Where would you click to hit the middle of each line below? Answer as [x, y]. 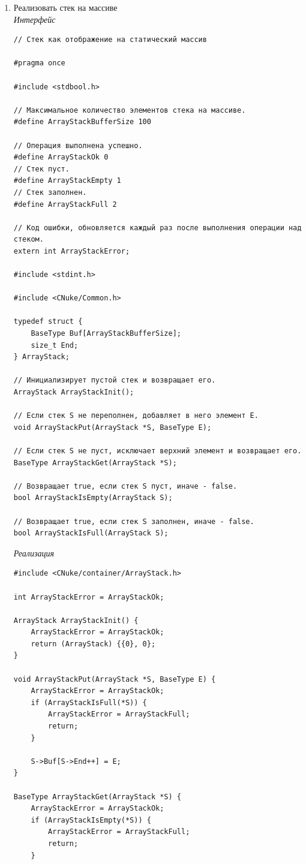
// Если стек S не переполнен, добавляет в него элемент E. [136, 416]
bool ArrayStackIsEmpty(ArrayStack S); [93, 498]
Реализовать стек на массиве [65, 7]
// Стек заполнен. [50, 192]
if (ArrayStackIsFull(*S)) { [89, 702]
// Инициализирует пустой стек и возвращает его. [115, 380]
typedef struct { [48, 322]
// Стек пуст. [41, 169]
